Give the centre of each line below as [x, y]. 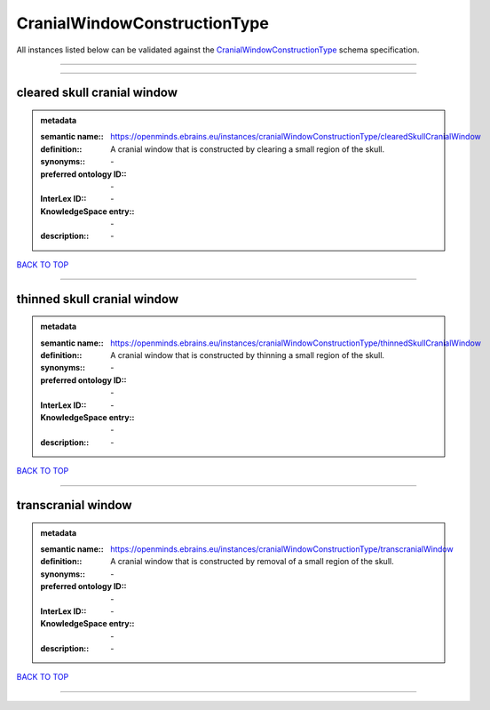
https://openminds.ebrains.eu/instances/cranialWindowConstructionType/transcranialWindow [282, 549]
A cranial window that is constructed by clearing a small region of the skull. [248, 149]
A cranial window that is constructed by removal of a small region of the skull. [252, 562]
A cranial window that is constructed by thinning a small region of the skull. [248, 355]
